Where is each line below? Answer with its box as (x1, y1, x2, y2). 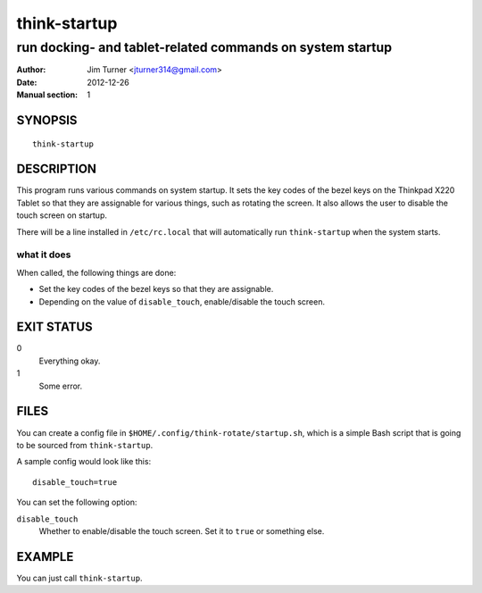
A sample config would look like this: (16, 456, 152, 467)
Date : (16, 77, 37, 88)
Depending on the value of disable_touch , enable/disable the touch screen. (38, 296, 326, 307)
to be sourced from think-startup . (16, 439, 154, 450)
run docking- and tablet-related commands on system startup (16, 39, 393, 55)
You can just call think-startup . (16, 572, 143, 583)
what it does (16, 248, 71, 261)
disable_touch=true (32, 477, 118, 487)
